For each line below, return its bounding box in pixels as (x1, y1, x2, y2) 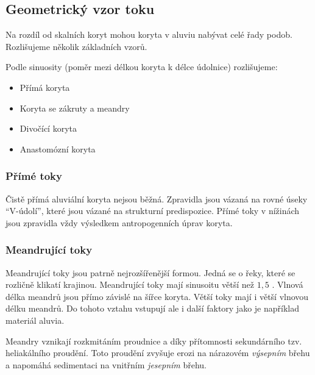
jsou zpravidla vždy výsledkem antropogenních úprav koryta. (5, 216, 233, 229)
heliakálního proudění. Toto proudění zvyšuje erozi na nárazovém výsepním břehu (5, 346, 310, 359)
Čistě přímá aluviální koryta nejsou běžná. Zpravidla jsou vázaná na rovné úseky (5, 192, 308, 205)
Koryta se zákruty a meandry (19, 101, 130, 114)
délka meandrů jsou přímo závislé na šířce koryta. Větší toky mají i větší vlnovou (5, 290, 309, 302)
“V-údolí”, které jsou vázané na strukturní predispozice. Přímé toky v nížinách (5, 204, 300, 217)
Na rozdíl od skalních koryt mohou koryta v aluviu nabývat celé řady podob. (5, 28, 292, 41)
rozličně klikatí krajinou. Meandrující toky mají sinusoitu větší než (5, 278, 254, 291)
